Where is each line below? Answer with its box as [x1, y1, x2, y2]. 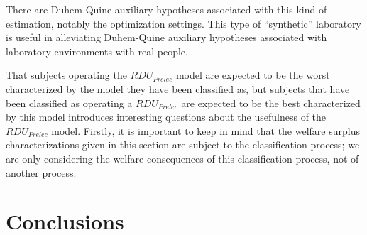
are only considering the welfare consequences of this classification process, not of [6, 151, 359, 165]
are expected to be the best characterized [181, 95, 361, 110]
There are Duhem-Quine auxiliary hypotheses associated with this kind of [6, 2, 327, 16]
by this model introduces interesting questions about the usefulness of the [6, 109, 327, 124]
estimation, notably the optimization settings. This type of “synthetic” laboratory [6, 16, 361, 31]
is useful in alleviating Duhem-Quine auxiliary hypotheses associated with [6, 30, 327, 45]
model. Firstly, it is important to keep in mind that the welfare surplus [51, 123, 360, 138]
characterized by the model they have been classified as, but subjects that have [6, 81, 350, 96]
